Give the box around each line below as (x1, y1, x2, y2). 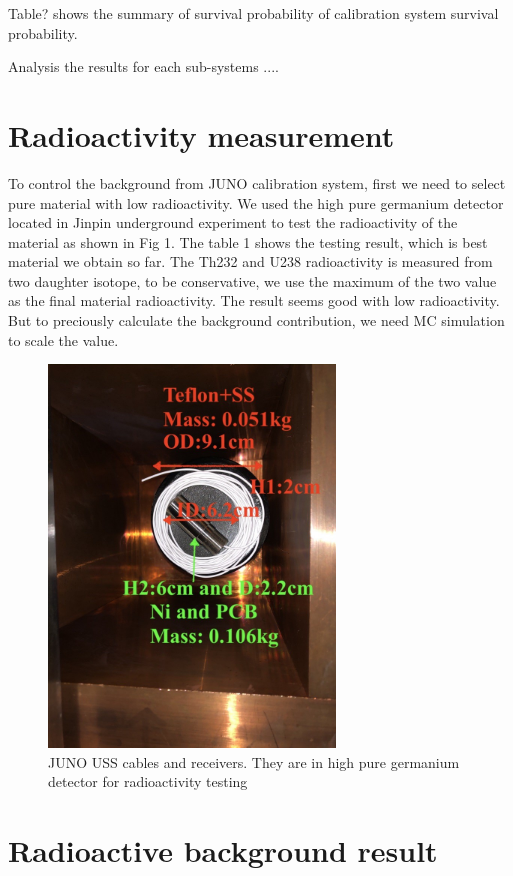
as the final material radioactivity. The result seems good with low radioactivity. (8, 290, 500, 311)
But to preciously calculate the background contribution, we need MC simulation (8, 310, 505, 331)
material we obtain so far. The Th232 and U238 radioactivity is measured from (8, 251, 493, 272)
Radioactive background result (8, 830, 438, 871)
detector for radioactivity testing (48, 771, 248, 792)
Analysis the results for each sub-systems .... (8, 56, 279, 77)
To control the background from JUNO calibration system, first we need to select (8, 172, 506, 193)
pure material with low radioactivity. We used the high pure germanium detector (8, 192, 504, 213)
